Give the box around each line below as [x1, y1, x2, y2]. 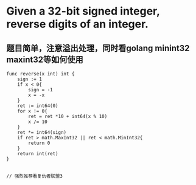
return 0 [28, 140, 51, 146]
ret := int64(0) [17, 103, 59, 109]
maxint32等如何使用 [6, 54, 83, 65]
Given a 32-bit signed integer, [6, 4, 160, 18]
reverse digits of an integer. [6, 17, 149, 31]
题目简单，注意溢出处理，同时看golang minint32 [6, 43, 190, 53]
